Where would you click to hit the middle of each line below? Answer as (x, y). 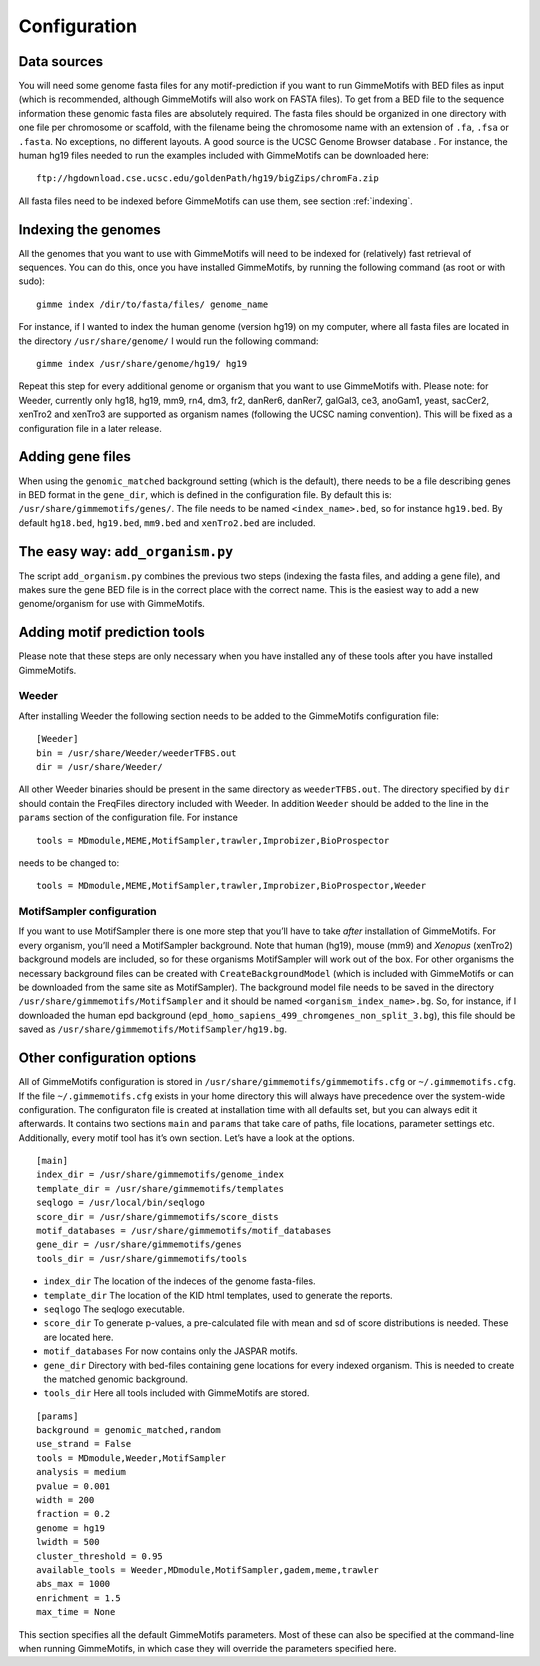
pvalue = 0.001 (73, 1486)
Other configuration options (107, 1058)
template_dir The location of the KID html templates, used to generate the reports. (218, 1295)
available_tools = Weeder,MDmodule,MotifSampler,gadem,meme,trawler (207, 1570)
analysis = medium (81, 1472)
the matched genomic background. (116, 1379)
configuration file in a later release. (90, 428)
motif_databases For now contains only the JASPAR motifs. (171, 1351)
